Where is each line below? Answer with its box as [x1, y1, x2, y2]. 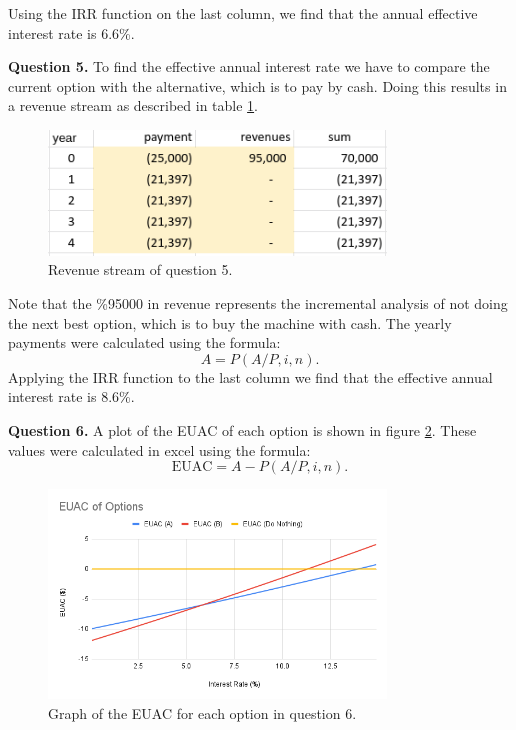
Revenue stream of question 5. [48, 259, 233, 280]
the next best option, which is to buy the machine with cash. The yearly [8, 312, 452, 333]
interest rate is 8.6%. [8, 386, 135, 407]
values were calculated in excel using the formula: [8, 439, 311, 460]
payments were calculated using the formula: [8, 332, 281, 353]
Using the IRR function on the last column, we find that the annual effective [8, 3, 478, 23]
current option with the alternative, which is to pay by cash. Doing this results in [8, 75, 507, 96]
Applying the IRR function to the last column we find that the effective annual [8, 366, 493, 387]
